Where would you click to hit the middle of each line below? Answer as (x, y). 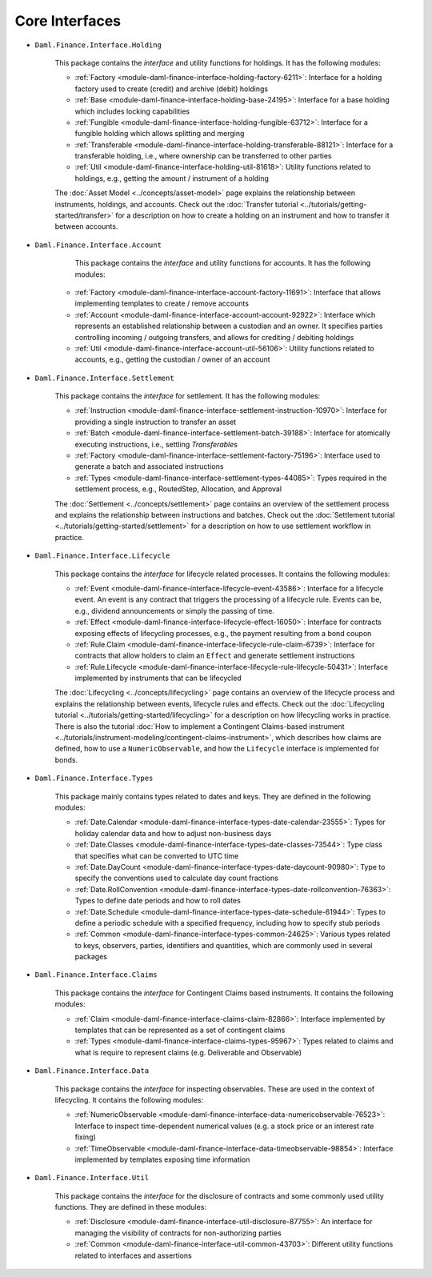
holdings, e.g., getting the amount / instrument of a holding (172, 178)
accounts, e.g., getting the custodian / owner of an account (173, 359)
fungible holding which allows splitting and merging (160, 134)
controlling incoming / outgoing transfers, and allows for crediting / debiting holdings (214, 337)
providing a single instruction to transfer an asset (156, 422)
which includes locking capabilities (132, 111)
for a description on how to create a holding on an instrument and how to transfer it (252, 215)
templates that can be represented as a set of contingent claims (180, 1030)
